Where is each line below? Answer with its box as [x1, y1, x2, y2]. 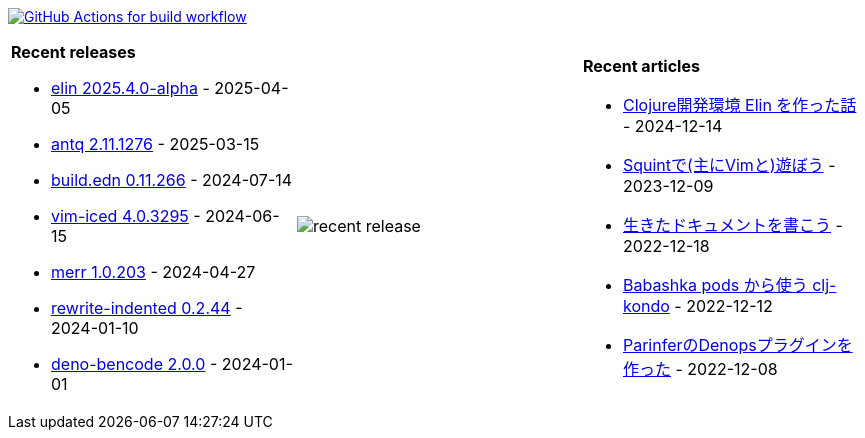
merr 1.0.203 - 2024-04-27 [51, 262, 256, 282]
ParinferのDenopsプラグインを [622, 335, 853, 355]
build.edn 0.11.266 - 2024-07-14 [51, 170, 293, 190]
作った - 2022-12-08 [622, 359, 778, 379]
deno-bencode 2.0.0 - [51, 354, 218, 374]
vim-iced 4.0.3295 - [51, 206, 201, 226]
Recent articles [582, 56, 700, 76]
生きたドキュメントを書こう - [622, 215, 843, 235]
